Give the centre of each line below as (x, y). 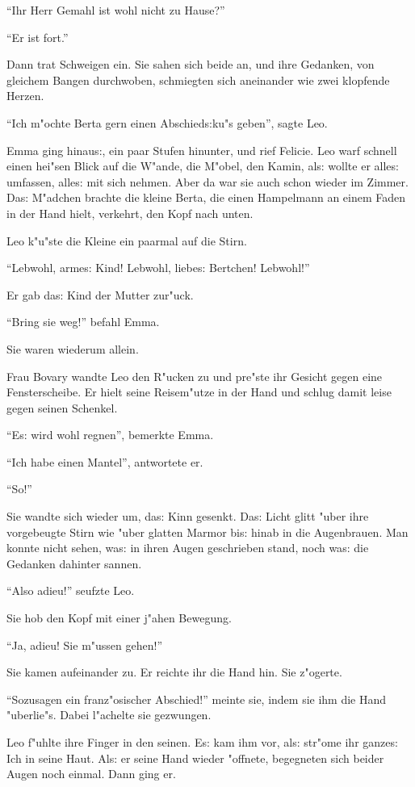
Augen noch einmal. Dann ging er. (91, 774)
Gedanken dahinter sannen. (74, 563)
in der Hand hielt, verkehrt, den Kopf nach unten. (130, 213)
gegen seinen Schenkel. (62, 407)
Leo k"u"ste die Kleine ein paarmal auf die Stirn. (127, 240)
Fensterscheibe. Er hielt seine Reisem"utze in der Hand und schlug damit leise (199, 392)
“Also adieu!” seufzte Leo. (71, 590)
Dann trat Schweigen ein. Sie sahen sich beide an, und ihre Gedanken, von (191, 64)
